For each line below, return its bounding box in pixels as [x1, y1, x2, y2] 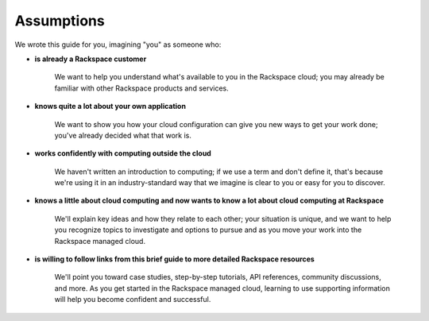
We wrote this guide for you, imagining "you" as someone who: [14, 40, 222, 49]
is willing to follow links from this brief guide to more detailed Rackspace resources [34, 254, 315, 264]
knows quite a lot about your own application [34, 102, 187, 111]
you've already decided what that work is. [54, 130, 192, 140]
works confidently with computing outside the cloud [34, 149, 212, 158]
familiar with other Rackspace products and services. [54, 83, 230, 93]
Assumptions [14, 12, 105, 29]
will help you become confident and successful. [54, 295, 211, 304]
